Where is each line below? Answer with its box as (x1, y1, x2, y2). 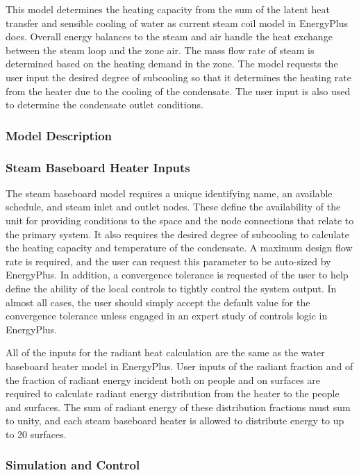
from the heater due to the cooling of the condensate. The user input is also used (6, 83, 351, 98)
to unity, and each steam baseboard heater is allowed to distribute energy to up (6, 413, 344, 428)
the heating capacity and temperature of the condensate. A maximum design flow (6, 240, 353, 255)
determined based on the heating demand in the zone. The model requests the (6, 56, 338, 71)
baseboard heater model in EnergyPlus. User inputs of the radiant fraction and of (6, 358, 353, 373)
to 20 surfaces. (6, 426, 67, 441)
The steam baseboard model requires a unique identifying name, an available (6, 185, 333, 200)
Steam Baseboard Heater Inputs (6, 158, 190, 176)
